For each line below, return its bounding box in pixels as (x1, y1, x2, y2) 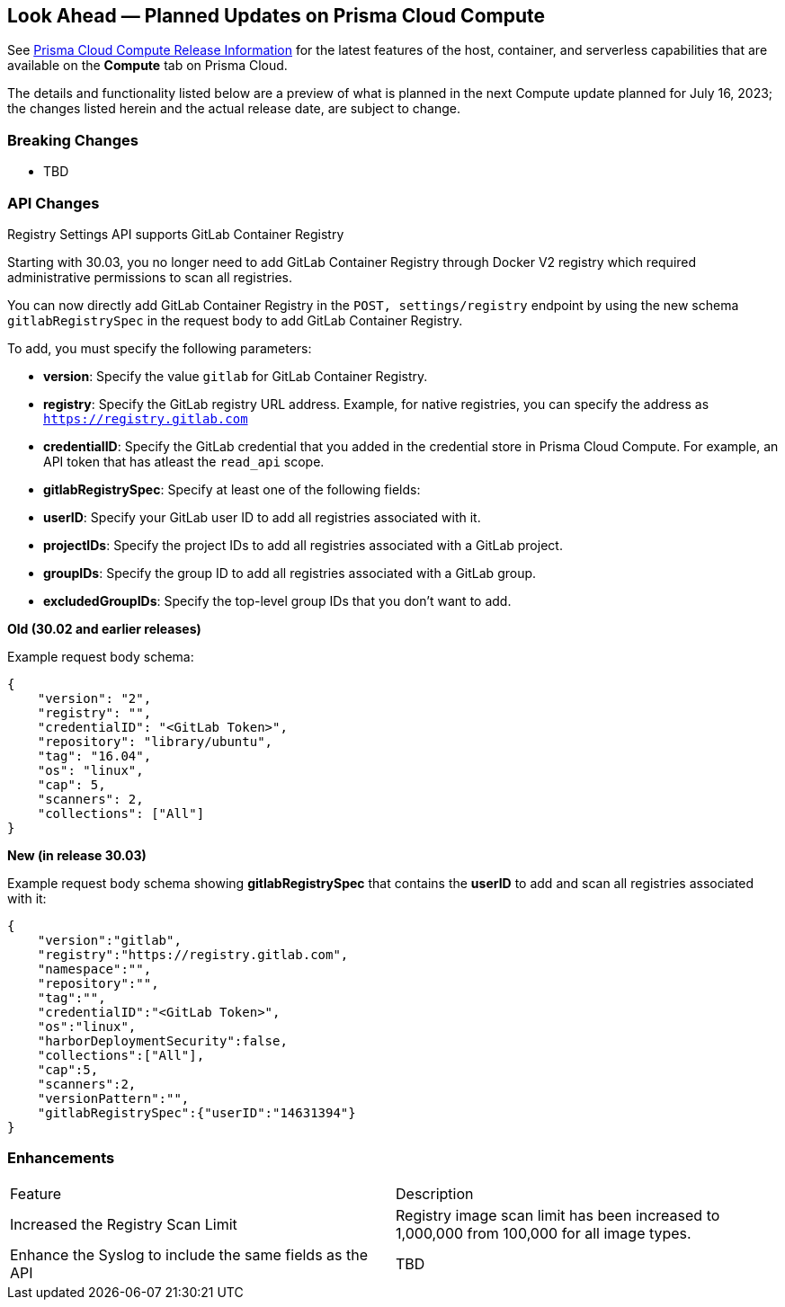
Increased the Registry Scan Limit (10, 1214, 237, 1233)
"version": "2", (37, 690, 152, 706)
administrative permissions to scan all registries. (7, 269, 293, 285)
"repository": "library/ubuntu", (37, 734, 273, 749)
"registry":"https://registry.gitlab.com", (37, 947, 349, 962)
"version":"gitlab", (37, 932, 182, 947)
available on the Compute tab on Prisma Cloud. (7, 58, 288, 74)
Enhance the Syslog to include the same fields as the (10, 1245, 369, 1264)
